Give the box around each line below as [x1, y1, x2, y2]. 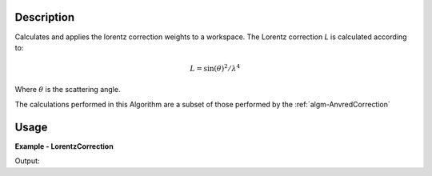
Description [14, 10, 75, 24]
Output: [14, 156, 40, 166]
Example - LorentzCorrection [14, 141, 114, 151]
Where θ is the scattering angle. [14, 85, 121, 94]
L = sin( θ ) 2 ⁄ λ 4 [189, 62, 241, 74]
